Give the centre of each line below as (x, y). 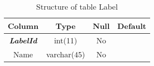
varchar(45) (66, 54)
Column (23, 26)
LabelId (23, 40)
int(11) (66, 40)
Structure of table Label (77, 7)
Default (132, 26)
